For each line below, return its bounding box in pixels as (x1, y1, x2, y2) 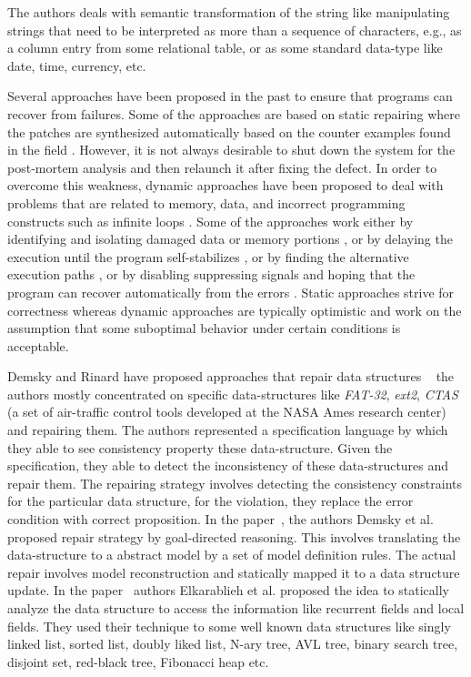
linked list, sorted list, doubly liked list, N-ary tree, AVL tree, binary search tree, (7, 634, 458, 653)
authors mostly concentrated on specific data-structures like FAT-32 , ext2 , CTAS (7, 384, 458, 403)
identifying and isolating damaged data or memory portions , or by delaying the (7, 229, 453, 248)
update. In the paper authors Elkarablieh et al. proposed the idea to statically (7, 581, 449, 600)
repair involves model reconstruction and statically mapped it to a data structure (7, 562, 460, 581)
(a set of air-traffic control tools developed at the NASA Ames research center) (7, 402, 446, 421)
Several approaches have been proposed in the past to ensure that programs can (7, 86, 453, 106)
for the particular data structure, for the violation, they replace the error (7, 491, 414, 510)
